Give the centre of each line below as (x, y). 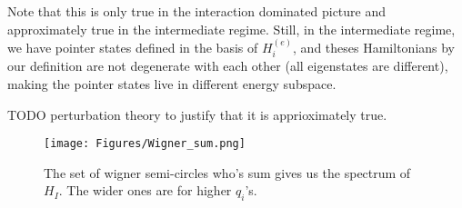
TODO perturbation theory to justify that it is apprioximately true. (197, 114)
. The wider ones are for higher (145, 190)
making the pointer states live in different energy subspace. (172, 84)
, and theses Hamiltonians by (374, 47)
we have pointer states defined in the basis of (133, 47)
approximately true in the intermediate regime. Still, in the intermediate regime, (231, 29)
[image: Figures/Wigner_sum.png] (145, 144)
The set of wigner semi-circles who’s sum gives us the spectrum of (227, 172)
